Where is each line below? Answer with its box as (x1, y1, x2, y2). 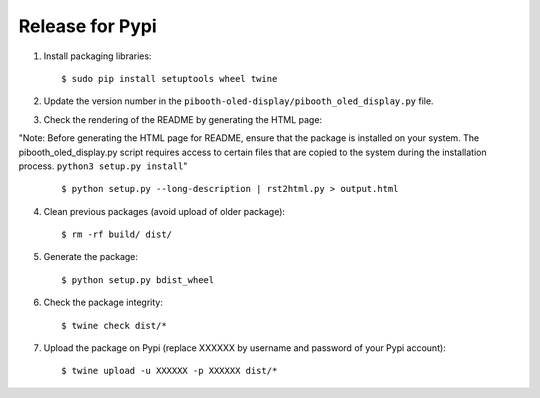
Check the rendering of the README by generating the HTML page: (43, 113, 323, 125)
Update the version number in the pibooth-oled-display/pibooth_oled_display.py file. (43, 95, 434, 107)
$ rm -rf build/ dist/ (61, 229, 173, 240)
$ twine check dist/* (61, 320, 167, 331)
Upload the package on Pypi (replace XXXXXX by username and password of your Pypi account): (43, 342, 447, 354)
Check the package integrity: (43, 296, 164, 309)
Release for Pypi (18, 15, 157, 37)
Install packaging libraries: (43, 50, 152, 62)
